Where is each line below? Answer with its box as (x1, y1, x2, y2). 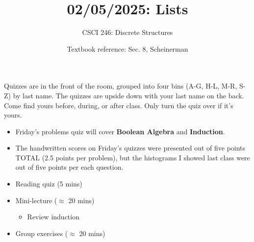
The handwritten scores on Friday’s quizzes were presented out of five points (15, 143, 246, 153)
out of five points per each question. (15, 162, 124, 172)
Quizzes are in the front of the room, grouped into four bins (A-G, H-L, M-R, (4, 81, 237, 91)
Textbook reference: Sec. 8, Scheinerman (67, 43, 188, 54)
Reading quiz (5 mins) (15, 179, 82, 189)
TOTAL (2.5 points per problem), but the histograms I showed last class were (15, 152, 250, 162)
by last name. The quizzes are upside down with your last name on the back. (13, 90, 244, 100)
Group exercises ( (15, 228, 68, 238)
